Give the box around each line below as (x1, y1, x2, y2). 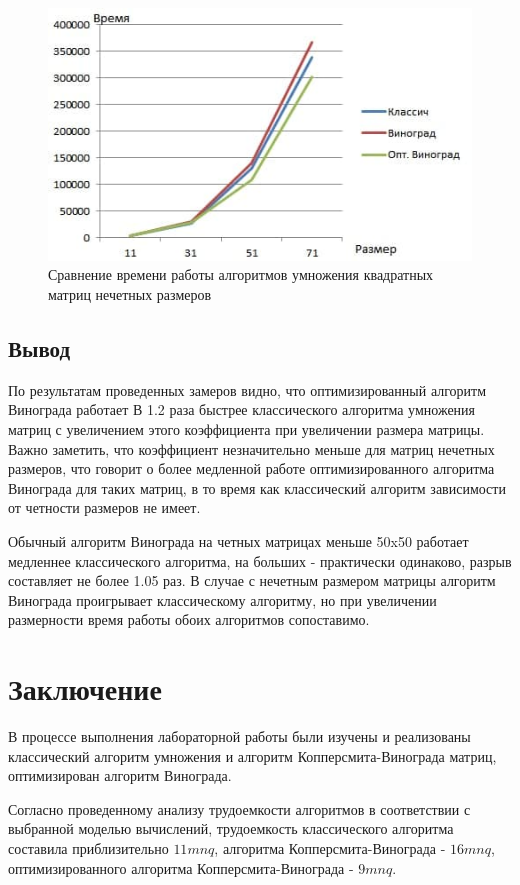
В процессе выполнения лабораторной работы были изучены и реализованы (8, 726, 471, 747)
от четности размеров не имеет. (8, 497, 201, 518)
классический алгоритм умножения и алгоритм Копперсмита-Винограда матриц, (8, 745, 497, 766)
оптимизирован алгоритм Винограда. (8, 765, 232, 786)
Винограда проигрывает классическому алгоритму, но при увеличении (8, 589, 437, 610)
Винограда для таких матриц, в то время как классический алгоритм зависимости (8, 477, 506, 498)
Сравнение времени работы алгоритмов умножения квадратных (48, 264, 434, 285)
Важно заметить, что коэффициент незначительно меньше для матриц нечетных (8, 438, 495, 459)
